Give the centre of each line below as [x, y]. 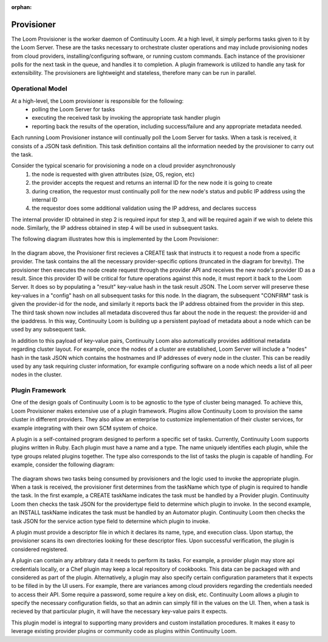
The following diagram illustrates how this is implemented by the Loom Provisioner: [115, 239]
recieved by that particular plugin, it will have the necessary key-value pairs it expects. [119, 612]
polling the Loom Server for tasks [73, 109]
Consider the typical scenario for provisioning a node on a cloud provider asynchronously [124, 166]
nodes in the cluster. [37, 374]
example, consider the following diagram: [63, 464]
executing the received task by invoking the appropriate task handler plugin [126, 118]
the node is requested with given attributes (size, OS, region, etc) [113, 174]
